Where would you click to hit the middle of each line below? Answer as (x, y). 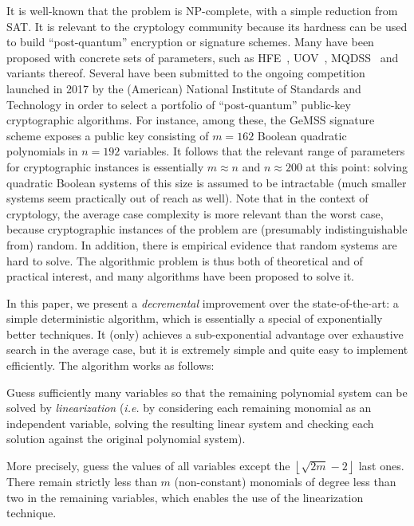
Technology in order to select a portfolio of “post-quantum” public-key (179, 104)
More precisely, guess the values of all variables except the (148, 466)
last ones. (381, 466)
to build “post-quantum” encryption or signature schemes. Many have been (190, 42)
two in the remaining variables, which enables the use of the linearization (185, 497)
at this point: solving (357, 166)
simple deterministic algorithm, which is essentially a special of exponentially (195, 318)
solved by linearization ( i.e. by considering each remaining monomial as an (189, 408)
